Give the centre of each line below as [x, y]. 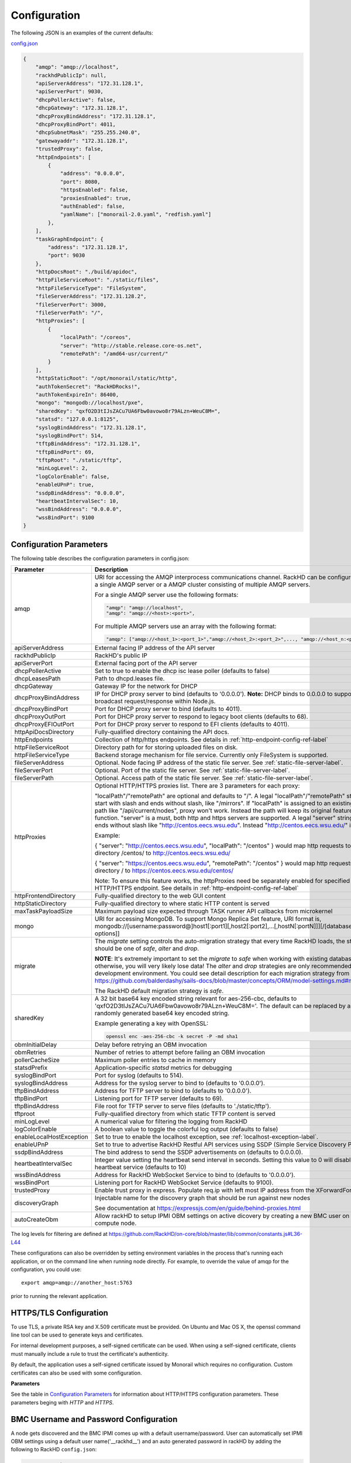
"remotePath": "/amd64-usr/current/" [114, 353]
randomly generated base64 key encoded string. [162, 1013]
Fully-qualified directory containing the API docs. [162, 732]
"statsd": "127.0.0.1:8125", [77, 419]
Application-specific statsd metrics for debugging [163, 1068]
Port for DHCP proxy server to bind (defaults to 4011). [168, 709]
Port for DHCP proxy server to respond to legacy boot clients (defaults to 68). [201, 716]
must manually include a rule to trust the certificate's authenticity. [90, 1354]
